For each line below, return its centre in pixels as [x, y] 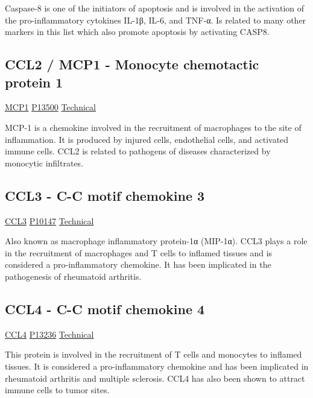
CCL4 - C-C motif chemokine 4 [105, 308]
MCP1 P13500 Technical [50, 107]
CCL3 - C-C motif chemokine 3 [105, 195]
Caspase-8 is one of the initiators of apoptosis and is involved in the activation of [155, 8]
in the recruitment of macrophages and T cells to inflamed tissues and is [139, 252]
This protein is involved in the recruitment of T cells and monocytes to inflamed [153, 354]
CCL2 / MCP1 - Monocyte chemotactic [132, 64]
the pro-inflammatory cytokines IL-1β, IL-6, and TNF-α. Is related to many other [156, 20]
